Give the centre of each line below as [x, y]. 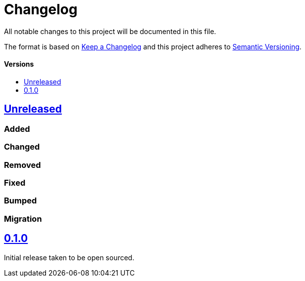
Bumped [21, 201]
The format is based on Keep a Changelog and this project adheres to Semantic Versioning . [153, 46]
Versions [19, 64]
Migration [23, 219]
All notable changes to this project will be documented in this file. [110, 31]
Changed [22, 147]
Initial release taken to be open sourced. [69, 257]
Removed [22, 165]
